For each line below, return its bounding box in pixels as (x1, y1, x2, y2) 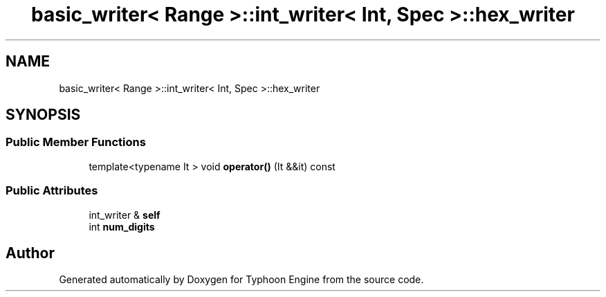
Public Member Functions (6, 135, 146, 150)
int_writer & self (89, 208, 160, 221)
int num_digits (89, 220, 155, 233)
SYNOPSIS (6, 106, 81, 124)
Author (6, 244, 55, 262)
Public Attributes (6, 183, 98, 198)
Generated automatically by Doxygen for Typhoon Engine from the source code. (59, 273, 424, 286)
